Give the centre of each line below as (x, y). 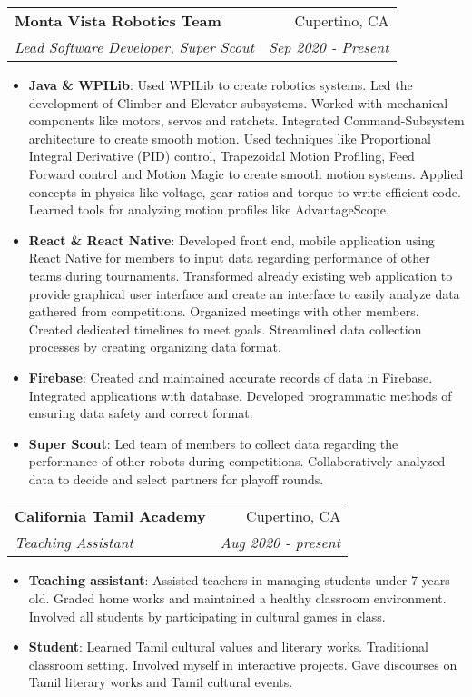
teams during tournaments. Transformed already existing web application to (241, 275)
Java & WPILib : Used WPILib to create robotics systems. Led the (221, 85)
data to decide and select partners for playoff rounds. (176, 478)
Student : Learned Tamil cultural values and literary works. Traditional (228, 647)
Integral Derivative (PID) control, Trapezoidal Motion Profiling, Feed (221, 156)
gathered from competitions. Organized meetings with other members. (224, 311)
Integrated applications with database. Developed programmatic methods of (240, 395)
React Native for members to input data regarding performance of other (229, 258)
